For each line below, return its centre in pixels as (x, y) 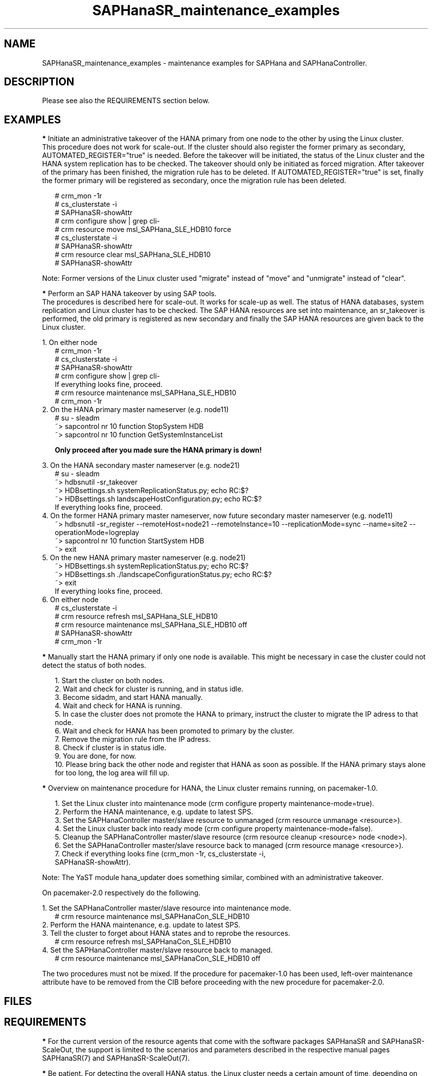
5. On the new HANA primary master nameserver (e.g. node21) (144, 558)
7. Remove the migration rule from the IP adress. (133, 739)
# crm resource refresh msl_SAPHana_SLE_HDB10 (136, 616)
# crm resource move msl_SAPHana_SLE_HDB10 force (143, 230)
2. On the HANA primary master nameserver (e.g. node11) (135, 410)
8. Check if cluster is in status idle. (111, 748)
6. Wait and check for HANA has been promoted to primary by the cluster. (175, 731)
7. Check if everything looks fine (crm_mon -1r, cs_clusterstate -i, (160, 854)
